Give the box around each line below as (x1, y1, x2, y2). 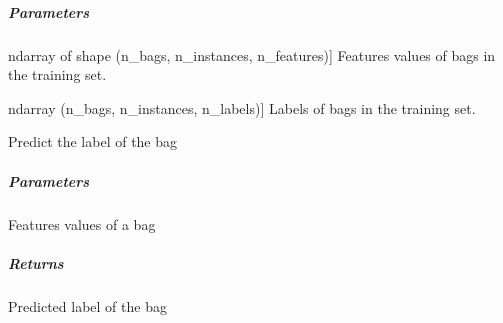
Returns (8, 252, 64, 273)
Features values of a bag (8, 213, 156, 234)
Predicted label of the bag (8, 295, 167, 316)
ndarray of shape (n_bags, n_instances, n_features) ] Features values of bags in (8, 44, 496, 65)
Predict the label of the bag (8, 131, 178, 152)
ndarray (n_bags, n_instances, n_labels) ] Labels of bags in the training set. (8, 97, 476, 118)
